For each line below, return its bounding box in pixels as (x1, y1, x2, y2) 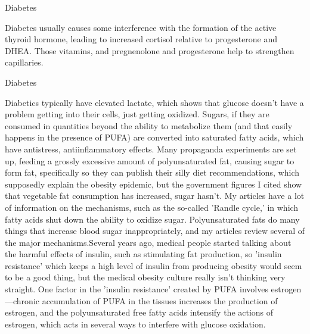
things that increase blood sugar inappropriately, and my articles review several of (5, 224, 305, 237)
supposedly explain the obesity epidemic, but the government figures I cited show (5, 177, 302, 190)
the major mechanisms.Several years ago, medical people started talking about (5, 236, 292, 248)
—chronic (5, 294, 39, 307)
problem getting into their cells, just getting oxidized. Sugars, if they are (5, 108, 269, 120)
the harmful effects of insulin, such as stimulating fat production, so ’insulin (5, 248, 282, 260)
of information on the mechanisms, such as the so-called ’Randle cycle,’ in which (5, 201, 299, 213)
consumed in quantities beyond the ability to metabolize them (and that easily (5, 119, 293, 132)
